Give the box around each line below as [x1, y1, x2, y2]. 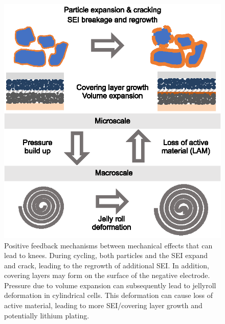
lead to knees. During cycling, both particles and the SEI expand [4, 250, 208, 261]
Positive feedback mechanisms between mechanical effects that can [4, 240, 213, 250]
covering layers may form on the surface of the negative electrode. [4, 270, 210, 281]
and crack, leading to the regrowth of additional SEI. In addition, [4, 260, 209, 270]
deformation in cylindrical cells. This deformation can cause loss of [4, 290, 213, 300]
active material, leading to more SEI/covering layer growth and [4, 300, 202, 311]
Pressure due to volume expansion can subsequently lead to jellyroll [4, 280, 216, 290]
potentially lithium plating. [4, 310, 89, 320]
